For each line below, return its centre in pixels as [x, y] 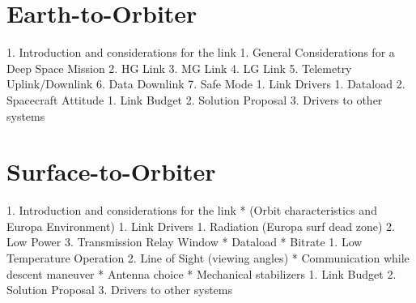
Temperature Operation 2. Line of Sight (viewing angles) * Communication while [208, 258]
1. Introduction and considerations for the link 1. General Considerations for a [201, 52]
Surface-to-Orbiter [111, 171]
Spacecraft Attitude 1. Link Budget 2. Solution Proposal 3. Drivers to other [195, 99]
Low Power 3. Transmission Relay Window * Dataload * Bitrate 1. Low [185, 242]
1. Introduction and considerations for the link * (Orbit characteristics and [192, 210]
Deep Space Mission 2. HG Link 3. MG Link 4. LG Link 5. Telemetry [179, 68]
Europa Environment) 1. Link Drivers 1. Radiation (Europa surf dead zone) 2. [201, 226]
